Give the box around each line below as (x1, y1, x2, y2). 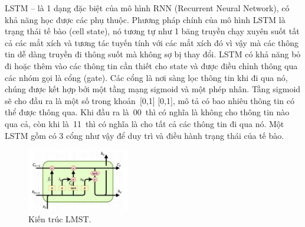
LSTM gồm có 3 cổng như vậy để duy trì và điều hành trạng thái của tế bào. (5, 129, 284, 141)
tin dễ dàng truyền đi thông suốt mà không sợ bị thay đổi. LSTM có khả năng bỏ (5, 48, 301, 60)
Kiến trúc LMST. (28, 212, 91, 225)
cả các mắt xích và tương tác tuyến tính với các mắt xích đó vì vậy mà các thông (5, 36, 299, 48)
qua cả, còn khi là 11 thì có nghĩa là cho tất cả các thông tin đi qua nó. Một (5, 117, 284, 129)
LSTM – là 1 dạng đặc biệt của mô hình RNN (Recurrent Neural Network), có (5, 2, 290, 14)
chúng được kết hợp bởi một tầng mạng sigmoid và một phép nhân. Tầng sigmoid (5, 83, 301, 95)
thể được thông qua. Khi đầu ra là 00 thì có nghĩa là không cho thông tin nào (5, 106, 290, 118)
